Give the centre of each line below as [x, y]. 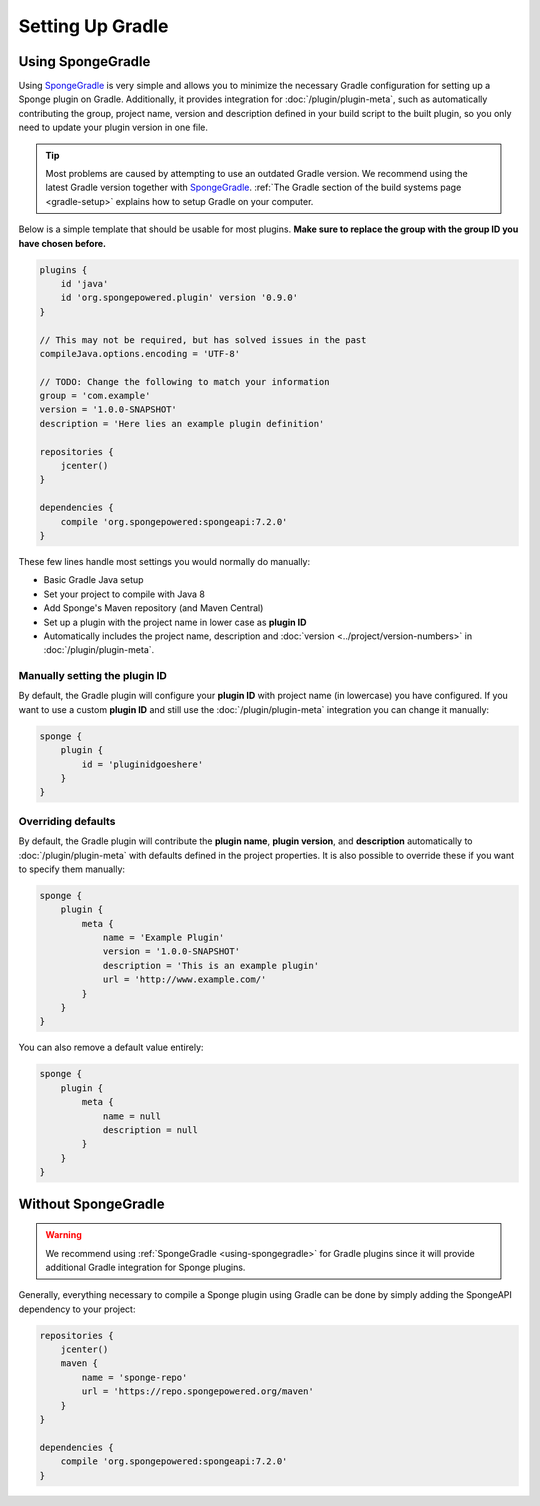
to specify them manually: [71, 869]
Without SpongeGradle [91, 1203]
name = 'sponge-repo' [134, 1377]
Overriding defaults [67, 821]
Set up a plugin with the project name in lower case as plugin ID [175, 622]
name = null [132, 1116]
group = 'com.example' [95, 396]
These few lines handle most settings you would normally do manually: [164, 561]
